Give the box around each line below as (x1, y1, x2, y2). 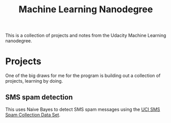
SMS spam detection (5, 93, 73, 102)
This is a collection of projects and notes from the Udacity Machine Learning (5, 32, 166, 39)
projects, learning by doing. (5, 78, 63, 84)
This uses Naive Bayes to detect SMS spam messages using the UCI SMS (5, 106, 160, 112)
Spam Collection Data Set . (5, 111, 61, 118)
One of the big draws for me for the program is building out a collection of (5, 72, 161, 79)
